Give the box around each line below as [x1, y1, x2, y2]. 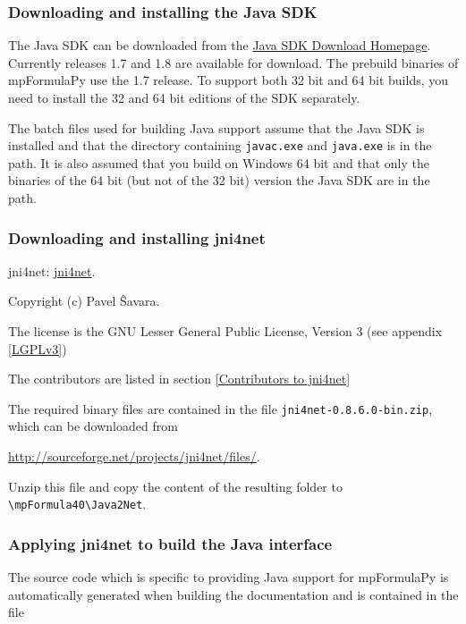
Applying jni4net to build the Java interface [8, 532, 333, 554]
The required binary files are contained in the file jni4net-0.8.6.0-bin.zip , [8, 399, 433, 417]
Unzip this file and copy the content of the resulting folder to [8, 476, 343, 495]
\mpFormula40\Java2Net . [8, 494, 147, 513]
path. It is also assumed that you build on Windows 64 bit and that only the [8, 153, 429, 172]
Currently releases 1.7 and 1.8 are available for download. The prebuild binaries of [8, 53, 459, 72]
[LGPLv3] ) [8, 339, 67, 358]
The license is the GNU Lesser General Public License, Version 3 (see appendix [8, 322, 443, 341]
